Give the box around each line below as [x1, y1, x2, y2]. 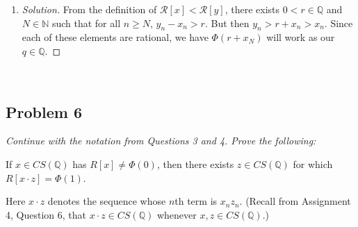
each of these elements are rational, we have [22, 30, 209, 44]
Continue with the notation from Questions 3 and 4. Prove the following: [6, 133, 316, 148]
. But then [204, 15, 250, 30]
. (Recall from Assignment [239, 194, 351, 208]
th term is [174, 194, 218, 208]
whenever [156, 207, 197, 221]
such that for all [51, 15, 121, 30]
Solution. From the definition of [22, 2, 157, 16]
